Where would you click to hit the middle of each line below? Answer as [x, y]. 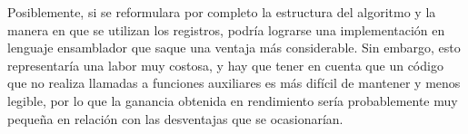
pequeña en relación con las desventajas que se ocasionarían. [175, 118]
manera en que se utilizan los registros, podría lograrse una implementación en [226, 29]
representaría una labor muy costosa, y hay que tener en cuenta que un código [225, 65]
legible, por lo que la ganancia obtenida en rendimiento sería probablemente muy [233, 100]
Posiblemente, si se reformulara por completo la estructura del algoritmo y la [222, 12]
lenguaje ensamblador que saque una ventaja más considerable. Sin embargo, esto [234, 48]
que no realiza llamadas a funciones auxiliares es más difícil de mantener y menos [234, 83]
